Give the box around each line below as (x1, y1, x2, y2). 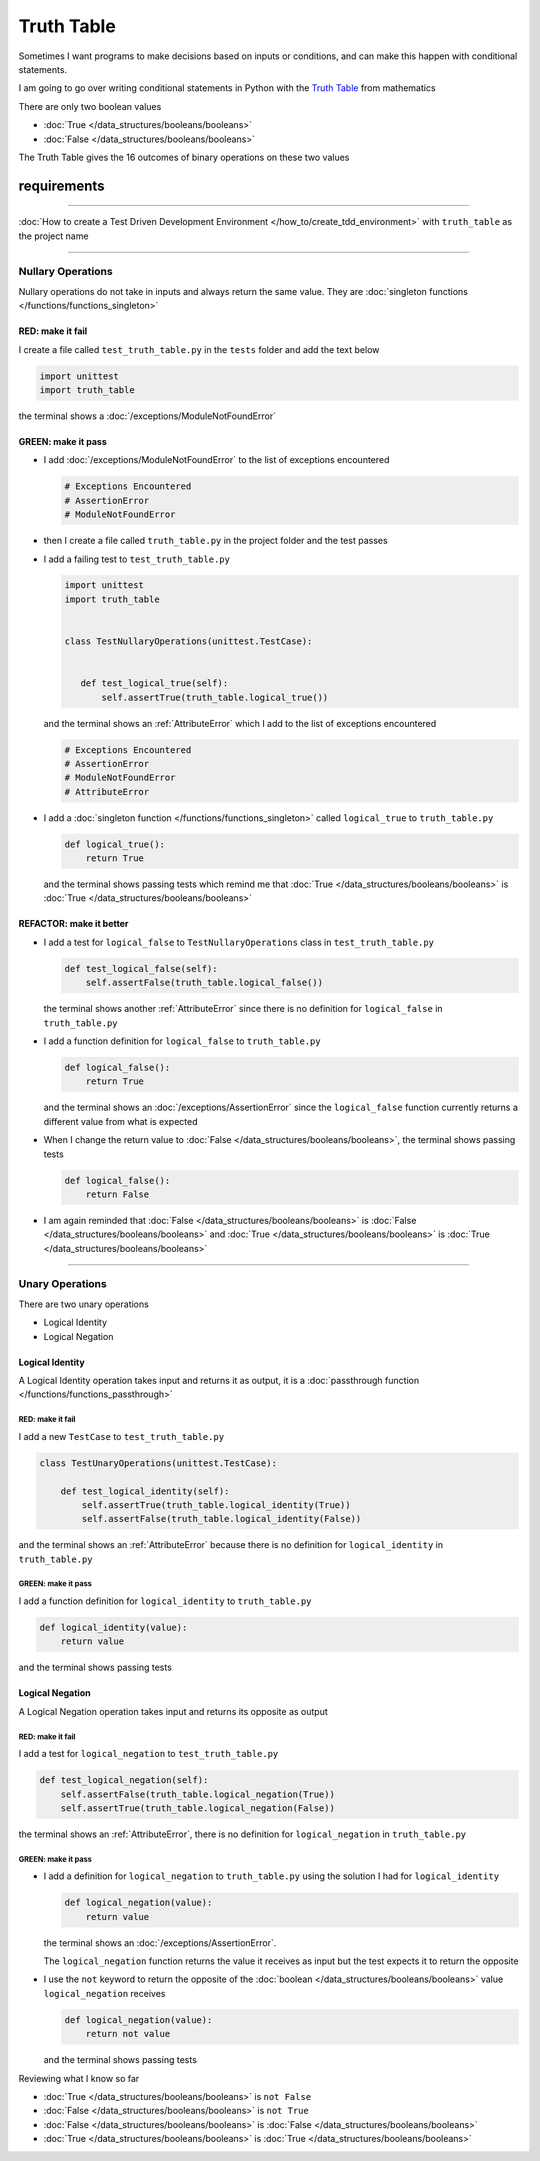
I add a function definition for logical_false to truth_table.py (43, 1035, 321, 1047)
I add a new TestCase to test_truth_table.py (18, 1430, 225, 1442)
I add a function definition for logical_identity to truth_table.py (18, 1595, 312, 1607)
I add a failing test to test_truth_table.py (43, 553, 230, 565)
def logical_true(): (64, 838, 165, 850)
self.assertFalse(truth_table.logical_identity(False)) (81, 1513, 362, 1525)
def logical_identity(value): (39, 1622, 188, 1634)
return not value (85, 2028, 171, 2040)
